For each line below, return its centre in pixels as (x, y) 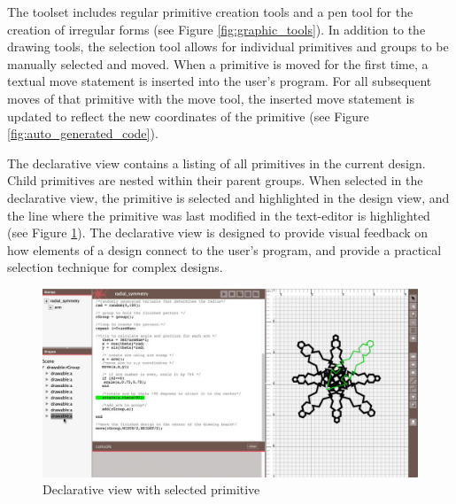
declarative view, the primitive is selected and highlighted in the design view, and (228, 197)
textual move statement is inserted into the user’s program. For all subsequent (220, 81)
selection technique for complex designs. (115, 267)
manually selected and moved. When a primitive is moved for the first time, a (218, 63)
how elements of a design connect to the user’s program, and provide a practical (224, 249)
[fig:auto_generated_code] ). (83, 133)
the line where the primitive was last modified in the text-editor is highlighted (219, 215)
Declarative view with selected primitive (151, 489)
